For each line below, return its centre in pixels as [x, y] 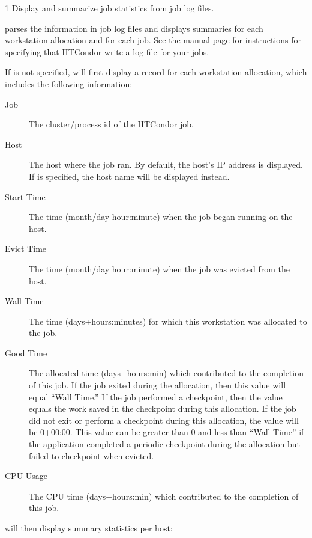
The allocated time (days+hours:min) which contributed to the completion [166, 373]
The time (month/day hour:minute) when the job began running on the [161, 217]
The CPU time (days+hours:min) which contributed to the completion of [164, 496]
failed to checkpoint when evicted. [91, 455]
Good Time [26, 353]
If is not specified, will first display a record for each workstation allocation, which [156, 72]
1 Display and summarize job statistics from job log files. [109, 8]
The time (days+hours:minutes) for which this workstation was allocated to [168, 321]
